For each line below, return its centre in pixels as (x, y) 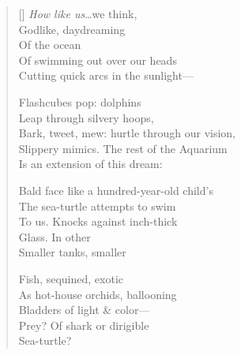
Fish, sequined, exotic (71, 278)
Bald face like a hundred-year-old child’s (116, 190)
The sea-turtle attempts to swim (97, 206)
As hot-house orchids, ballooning (98, 294)
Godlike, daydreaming (72, 29)
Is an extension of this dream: (90, 164)
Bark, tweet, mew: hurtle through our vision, (127, 133)
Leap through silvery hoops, (86, 117)
